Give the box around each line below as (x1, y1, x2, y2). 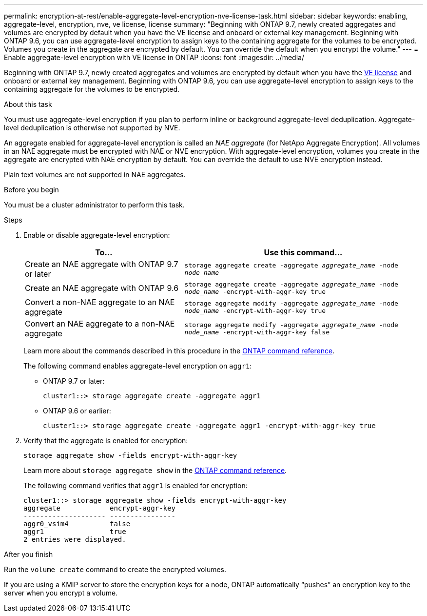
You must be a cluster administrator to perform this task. (4, 201, 185, 209)
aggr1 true (23, 528, 126, 535)
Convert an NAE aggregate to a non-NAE (25, 319, 175, 329)
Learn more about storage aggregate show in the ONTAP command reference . (23, 466, 287, 474)
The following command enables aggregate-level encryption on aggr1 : (23, 362, 252, 370)
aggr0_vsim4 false (23, 520, 131, 528)
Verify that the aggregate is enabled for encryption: (23, 436, 188, 445)
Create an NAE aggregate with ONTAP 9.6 (25, 283, 179, 293)
